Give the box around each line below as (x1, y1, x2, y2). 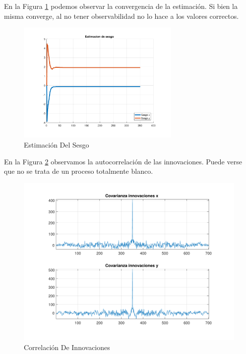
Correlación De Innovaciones (24, 342, 110, 353)
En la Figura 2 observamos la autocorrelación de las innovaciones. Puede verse (4, 156, 242, 166)
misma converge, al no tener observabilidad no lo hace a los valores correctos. (4, 10, 239, 21)
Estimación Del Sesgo (24, 140, 89, 150)
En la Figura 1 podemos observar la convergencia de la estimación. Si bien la (4, 1, 238, 11)
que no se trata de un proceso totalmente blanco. (4, 166, 153, 176)
